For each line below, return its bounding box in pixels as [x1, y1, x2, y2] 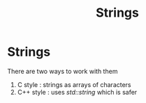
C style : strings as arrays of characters [17, 80, 131, 88]
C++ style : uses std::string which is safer [17, 88, 138, 96]
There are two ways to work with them [7, 67, 118, 75]
